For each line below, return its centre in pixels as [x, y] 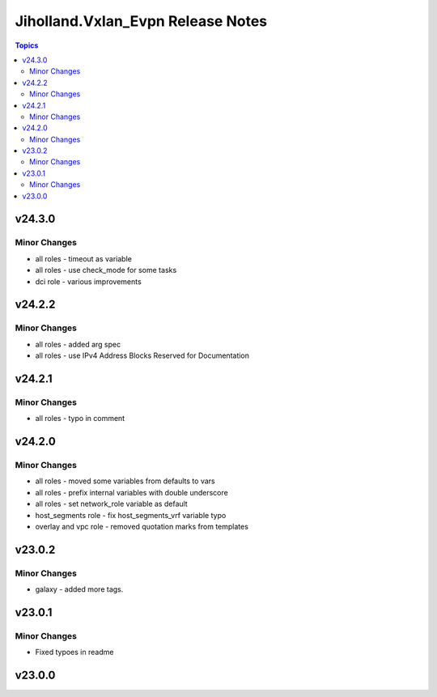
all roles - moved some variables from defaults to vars [125, 481]
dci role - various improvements [88, 281]
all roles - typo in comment [80, 419]
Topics [27, 45]
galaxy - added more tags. [79, 589]
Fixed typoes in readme [74, 652]
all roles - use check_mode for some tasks [106, 270]
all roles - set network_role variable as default [111, 504]
